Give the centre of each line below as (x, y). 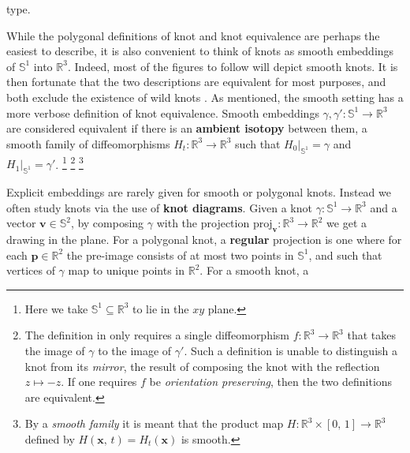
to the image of (135, 350)
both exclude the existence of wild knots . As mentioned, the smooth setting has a (205, 97)
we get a (347, 223)
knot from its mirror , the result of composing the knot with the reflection (202, 366)
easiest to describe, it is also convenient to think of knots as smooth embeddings (200, 51)
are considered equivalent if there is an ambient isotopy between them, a (187, 128)
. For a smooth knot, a (254, 270)
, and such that (345, 255)
